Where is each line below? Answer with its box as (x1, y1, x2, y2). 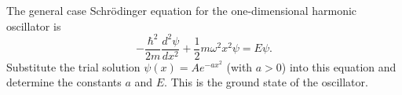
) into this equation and (281, 58, 397, 75)
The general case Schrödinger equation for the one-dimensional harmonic (6, 2, 357, 18)
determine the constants (6, 74, 122, 90)
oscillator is (6, 17, 61, 34)
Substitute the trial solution (6, 58, 141, 75)
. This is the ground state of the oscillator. (164, 74, 368, 90)
